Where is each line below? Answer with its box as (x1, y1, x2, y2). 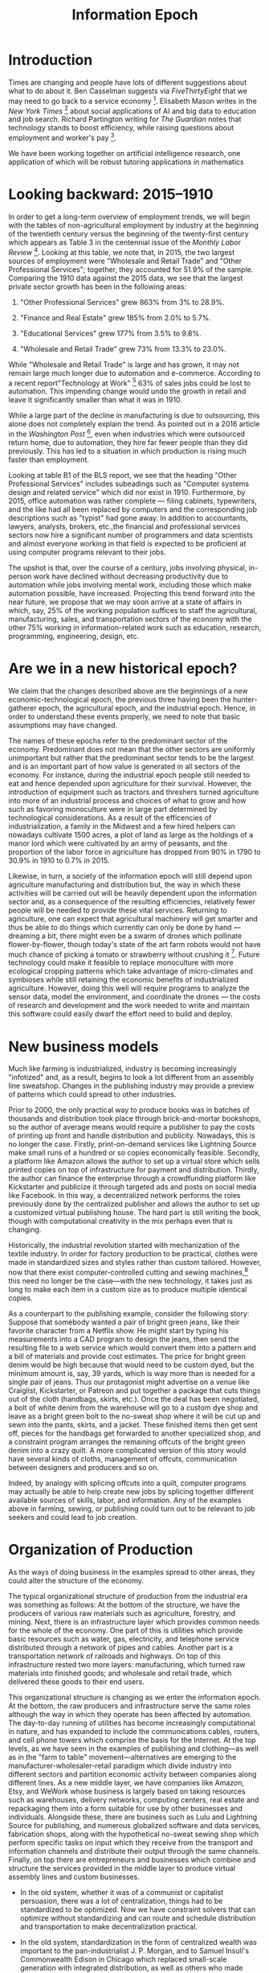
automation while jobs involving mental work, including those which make (8, 579, 252, 589)
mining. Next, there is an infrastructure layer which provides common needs (8, 1617, 259, 1626)
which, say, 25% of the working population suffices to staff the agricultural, (8, 605, 258, 615)
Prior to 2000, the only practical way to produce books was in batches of (8, 1105, 251, 1115)
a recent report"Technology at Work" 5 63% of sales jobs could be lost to (8, 377, 251, 388)
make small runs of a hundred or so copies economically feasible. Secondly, (8, 1148, 261, 1158)
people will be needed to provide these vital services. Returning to (8, 905, 227, 915)
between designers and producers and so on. (8, 1463, 159, 1472)
